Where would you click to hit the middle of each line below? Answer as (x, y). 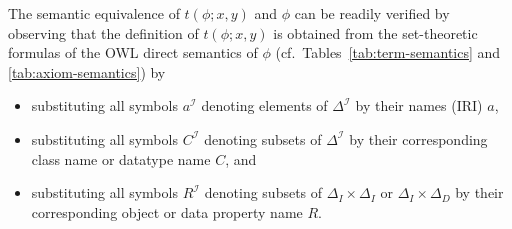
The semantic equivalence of (94, 13)
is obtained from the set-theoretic (375, 32)
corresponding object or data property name (167, 211)
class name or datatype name (121, 158)
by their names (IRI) (419, 105)
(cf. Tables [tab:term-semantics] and (388, 52)
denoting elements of (264, 105)
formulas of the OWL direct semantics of (133, 52)
